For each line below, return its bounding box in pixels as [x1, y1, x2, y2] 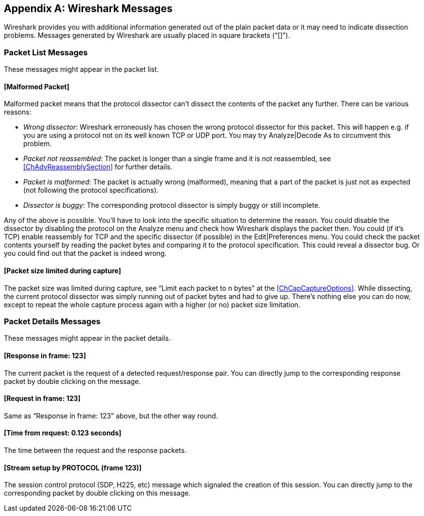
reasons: [4, 108, 31, 117]
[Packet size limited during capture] [4, 266, 121, 275]
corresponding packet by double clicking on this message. [4, 489, 191, 498]
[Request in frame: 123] [4, 394, 81, 403]
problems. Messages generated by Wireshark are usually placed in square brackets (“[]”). [4, 31, 290, 40]
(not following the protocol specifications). [23, 186, 158, 195]
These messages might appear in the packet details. [4, 334, 171, 343]
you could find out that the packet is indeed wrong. [4, 249, 167, 258]
